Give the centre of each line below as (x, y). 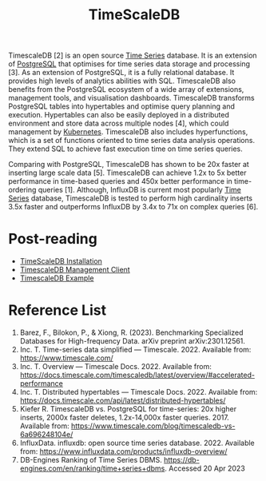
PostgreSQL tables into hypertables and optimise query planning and (122, 106)
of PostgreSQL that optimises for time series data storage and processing (129, 64)
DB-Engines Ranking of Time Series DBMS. (91, 460)
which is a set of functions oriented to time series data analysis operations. (132, 141)
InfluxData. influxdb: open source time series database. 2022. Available (137, 443)
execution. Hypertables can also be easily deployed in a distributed (119, 115)
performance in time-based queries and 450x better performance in (121, 181)
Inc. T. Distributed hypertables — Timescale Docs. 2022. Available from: (139, 392)
